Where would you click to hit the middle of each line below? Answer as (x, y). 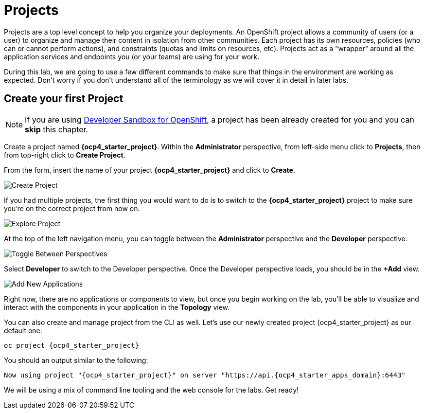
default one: (23, 330)
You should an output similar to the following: (76, 360)
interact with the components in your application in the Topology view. (117, 307)
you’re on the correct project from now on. (72, 208)
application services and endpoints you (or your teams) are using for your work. (132, 56)
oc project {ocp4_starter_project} (72, 345)
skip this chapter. (57, 129)
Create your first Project (64, 99)
